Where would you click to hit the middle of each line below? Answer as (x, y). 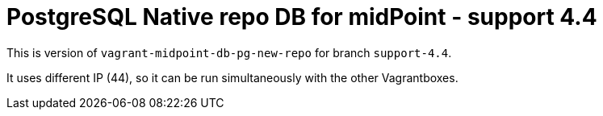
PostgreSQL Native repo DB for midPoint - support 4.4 (302, 17)
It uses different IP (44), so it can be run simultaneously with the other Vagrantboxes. (232, 77)
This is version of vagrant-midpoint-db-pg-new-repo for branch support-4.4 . (229, 52)
